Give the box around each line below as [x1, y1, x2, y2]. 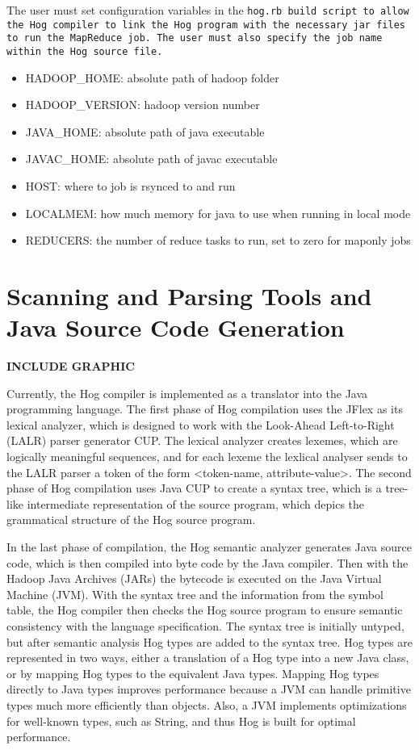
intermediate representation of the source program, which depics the [27, 495, 365, 512]
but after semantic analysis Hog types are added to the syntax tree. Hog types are [6, 633, 413, 650]
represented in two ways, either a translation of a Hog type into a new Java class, [6, 649, 409, 666]
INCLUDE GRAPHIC [6, 358, 135, 375]
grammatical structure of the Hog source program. [6, 511, 256, 528]
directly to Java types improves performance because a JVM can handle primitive [6, 681, 411, 698]
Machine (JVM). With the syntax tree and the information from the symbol [6, 585, 383, 602]
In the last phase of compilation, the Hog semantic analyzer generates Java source [6, 538, 412, 555]
